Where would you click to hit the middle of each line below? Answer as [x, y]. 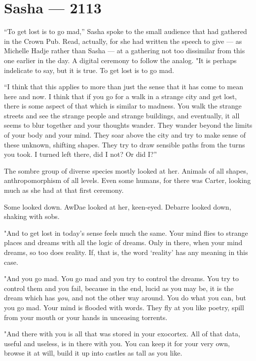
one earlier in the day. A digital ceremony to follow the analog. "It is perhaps [120, 60]
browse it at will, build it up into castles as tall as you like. [93, 353]
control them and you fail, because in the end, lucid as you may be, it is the [119, 288]
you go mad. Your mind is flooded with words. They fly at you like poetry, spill [124, 307]
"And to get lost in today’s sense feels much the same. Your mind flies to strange [126, 233]
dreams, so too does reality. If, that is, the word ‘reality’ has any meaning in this [126, 252]
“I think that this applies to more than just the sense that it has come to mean [124, 87]
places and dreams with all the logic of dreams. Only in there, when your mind [123, 242]
